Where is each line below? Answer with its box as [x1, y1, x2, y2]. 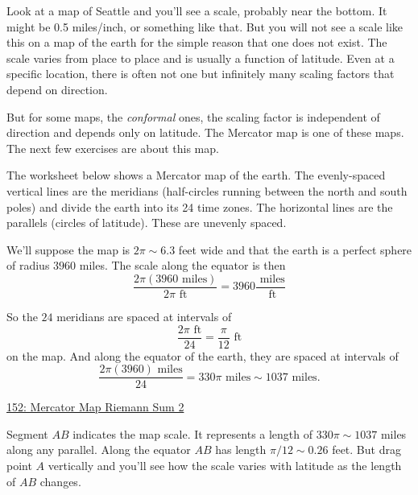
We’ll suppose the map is [6, 241, 130, 258]
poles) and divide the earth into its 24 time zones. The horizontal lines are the [6, 198, 393, 215]
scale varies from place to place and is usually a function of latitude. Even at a [6, 49, 395, 66]
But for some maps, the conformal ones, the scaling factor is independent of [6, 108, 380, 125]
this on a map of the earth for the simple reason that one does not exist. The [6, 34, 387, 51]
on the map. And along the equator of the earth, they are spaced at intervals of [6, 347, 399, 364]
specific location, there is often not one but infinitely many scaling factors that [6, 65, 395, 82]
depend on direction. [6, 80, 108, 97]
